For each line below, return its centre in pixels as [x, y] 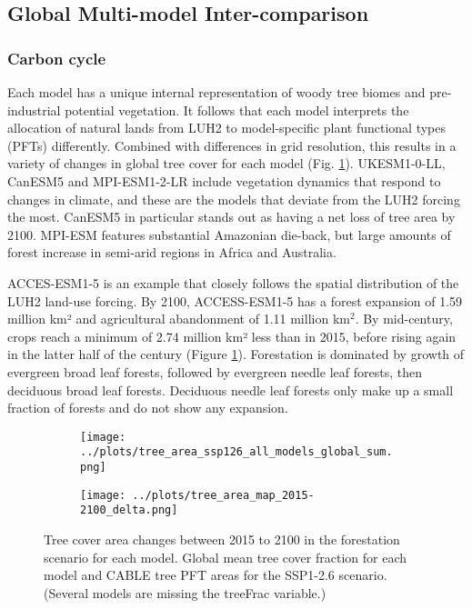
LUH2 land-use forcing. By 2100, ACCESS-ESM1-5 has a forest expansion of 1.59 [235, 300]
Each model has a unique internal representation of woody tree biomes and [216, 92]
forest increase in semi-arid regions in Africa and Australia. [172, 252]
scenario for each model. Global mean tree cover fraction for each [225, 557]
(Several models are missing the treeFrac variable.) [185, 592]
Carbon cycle [57, 58]
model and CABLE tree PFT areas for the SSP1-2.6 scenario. [216, 575]
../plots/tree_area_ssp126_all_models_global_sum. [236, 452]
